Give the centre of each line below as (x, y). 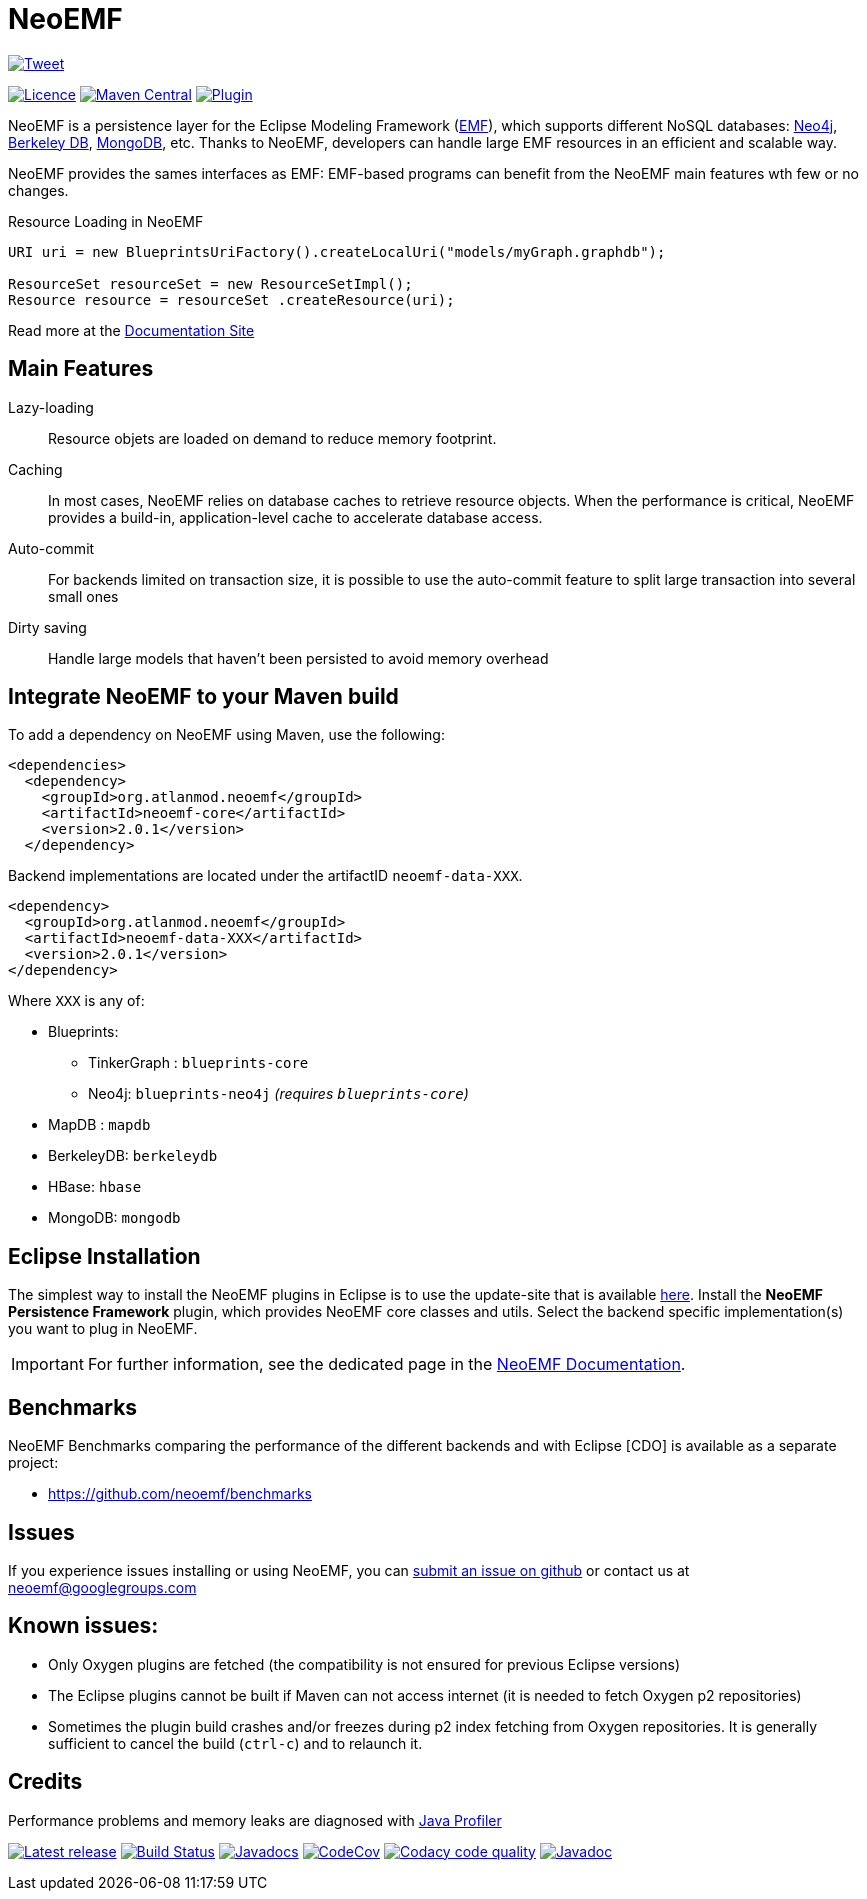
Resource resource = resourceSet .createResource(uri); (231, 299)
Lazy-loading (51, 407)
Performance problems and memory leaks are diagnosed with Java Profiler (255, 1820)
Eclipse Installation (104, 1256)
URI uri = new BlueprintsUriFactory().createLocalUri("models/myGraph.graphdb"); (337, 251)
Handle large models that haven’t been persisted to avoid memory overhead (298, 658)
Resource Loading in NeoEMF (106, 221)
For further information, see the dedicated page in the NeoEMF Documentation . (386, 1364)
